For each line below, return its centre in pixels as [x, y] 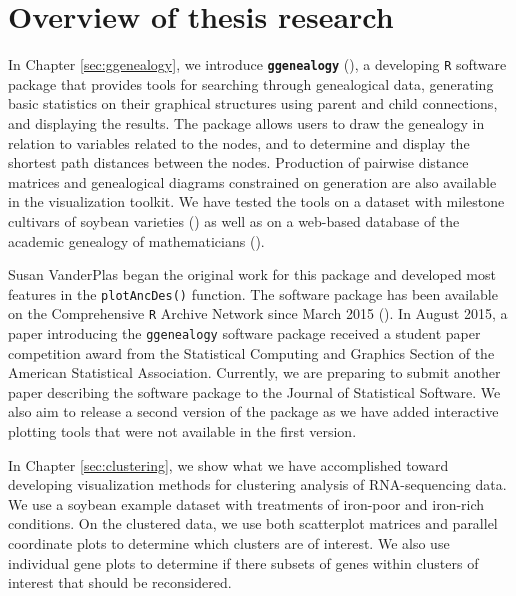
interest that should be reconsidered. [120, 582]
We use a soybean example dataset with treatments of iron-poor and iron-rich [246, 503]
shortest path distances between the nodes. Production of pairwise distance [238, 162]
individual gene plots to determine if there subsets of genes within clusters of [243, 562]
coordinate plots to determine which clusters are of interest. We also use [229, 543]
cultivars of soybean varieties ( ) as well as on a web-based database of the [234, 220]
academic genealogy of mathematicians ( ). [136, 240]
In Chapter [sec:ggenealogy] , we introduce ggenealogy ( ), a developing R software [257, 64]
